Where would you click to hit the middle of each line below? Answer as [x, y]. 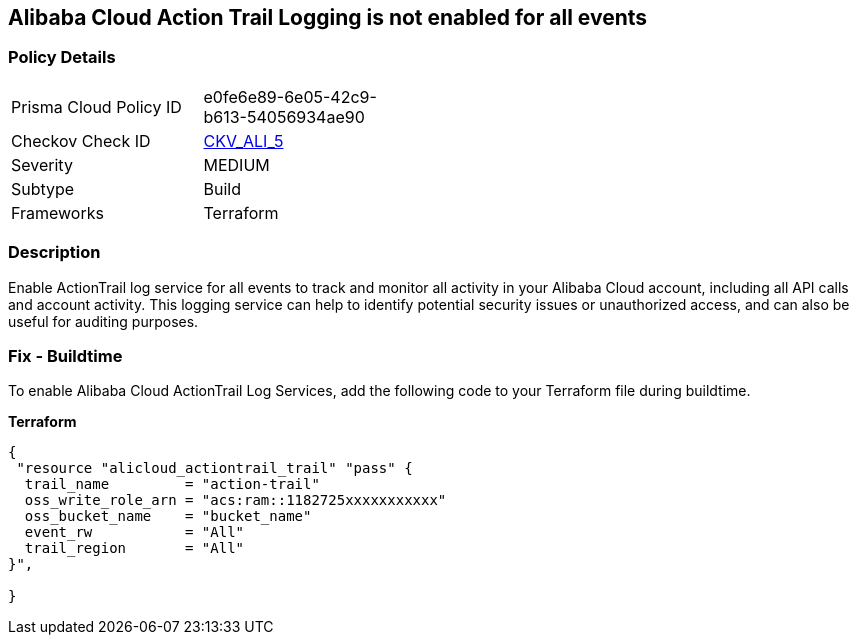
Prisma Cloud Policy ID [96, 106]
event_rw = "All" [134, 532]
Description [54, 252]
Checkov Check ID [81, 140]
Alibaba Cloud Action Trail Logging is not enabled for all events [328, 17]
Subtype [43, 188]
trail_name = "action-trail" [172, 484]
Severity [42, 164]
